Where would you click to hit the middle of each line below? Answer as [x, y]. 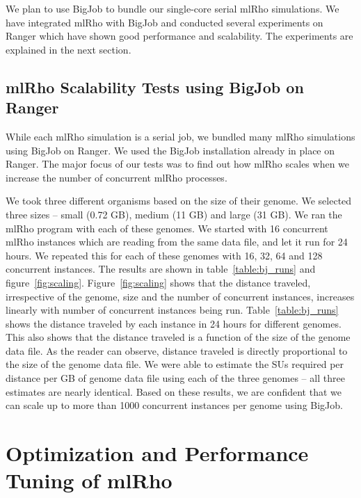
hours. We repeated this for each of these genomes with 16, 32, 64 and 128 [164, 255]
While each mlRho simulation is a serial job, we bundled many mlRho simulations [180, 136]
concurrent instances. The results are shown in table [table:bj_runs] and [161, 269]
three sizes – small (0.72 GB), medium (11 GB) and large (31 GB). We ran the [174, 214]
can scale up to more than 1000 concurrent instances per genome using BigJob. [174, 405]
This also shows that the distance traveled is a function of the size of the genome [178, 337]
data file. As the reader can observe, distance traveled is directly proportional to [177, 350]
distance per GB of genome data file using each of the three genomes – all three [175, 378]
